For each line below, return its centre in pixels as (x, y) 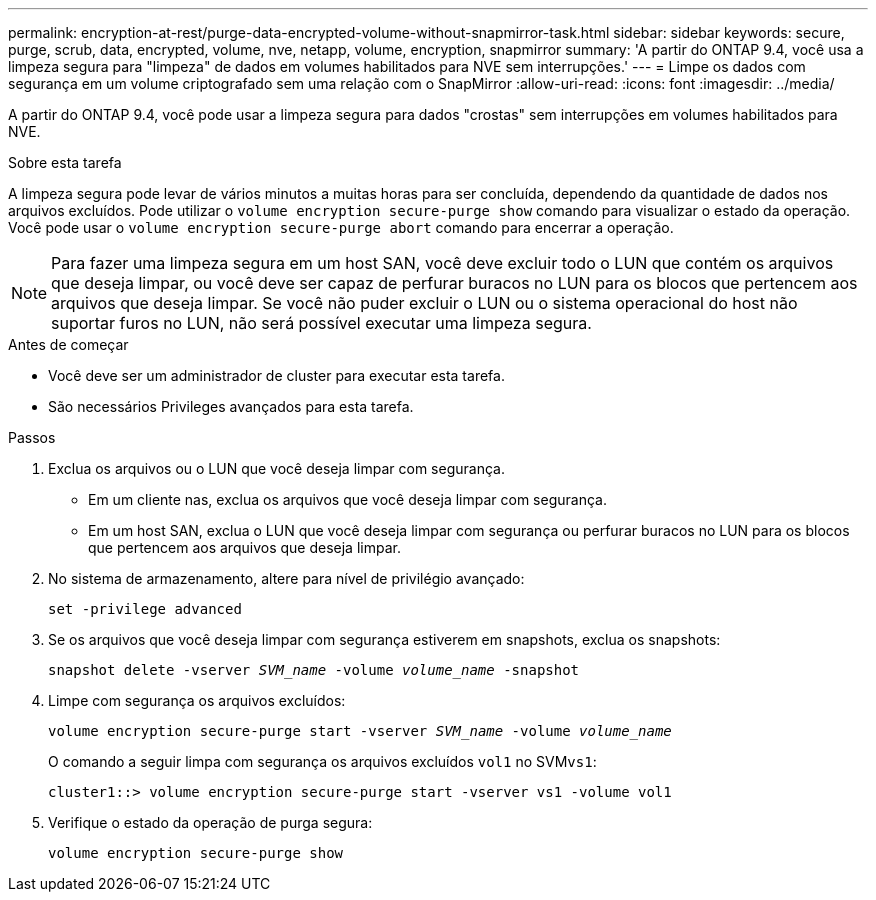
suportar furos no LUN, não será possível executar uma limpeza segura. (321, 323)
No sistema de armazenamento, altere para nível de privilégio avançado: (286, 578)
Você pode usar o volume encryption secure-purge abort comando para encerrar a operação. (341, 227)
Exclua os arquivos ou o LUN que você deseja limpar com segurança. (276, 468)
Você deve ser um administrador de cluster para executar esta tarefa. (276, 375)
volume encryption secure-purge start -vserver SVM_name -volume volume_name (360, 731)
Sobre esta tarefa (65, 162)
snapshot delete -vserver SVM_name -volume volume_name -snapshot (314, 670)
